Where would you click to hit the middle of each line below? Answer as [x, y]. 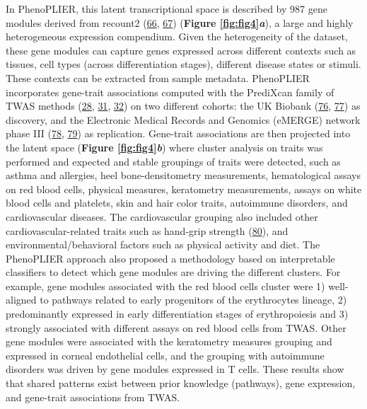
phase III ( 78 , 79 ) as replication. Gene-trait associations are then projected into [178, 133]
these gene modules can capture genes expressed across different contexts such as [181, 50]
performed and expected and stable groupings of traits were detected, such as [173, 161]
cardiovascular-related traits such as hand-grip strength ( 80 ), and [147, 230]
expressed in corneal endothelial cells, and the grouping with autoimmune [165, 355]
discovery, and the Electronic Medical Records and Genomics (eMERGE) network [183, 119]
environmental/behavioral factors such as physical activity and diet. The [163, 244]
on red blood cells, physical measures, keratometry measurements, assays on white [184, 189]
